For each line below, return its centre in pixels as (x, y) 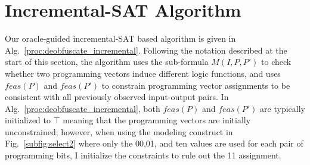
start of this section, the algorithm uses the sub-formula (107, 62)
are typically (283, 108)
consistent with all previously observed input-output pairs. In (117, 97)
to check (276, 62)
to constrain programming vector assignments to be (196, 85)
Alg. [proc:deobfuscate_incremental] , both (83, 108)
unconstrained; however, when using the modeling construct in (119, 131)
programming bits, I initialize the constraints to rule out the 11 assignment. (143, 155)
